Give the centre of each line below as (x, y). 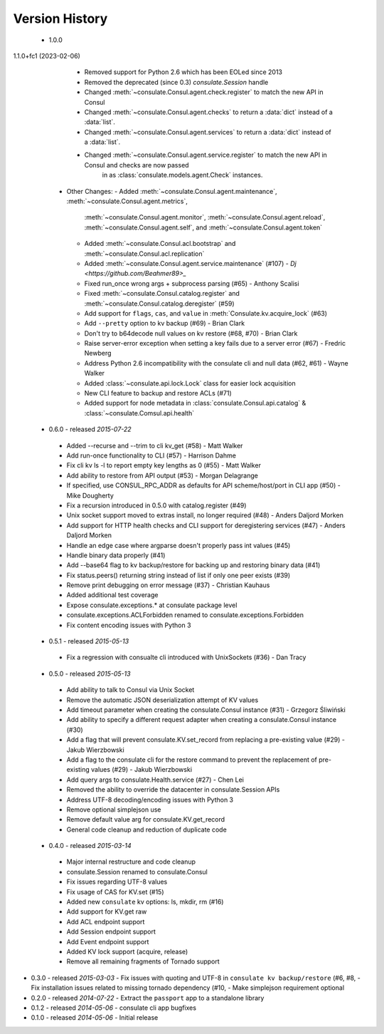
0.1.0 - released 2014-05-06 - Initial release (95, 1018)
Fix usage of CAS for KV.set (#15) (115, 891)
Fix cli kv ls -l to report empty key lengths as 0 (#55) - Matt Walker (164, 465)
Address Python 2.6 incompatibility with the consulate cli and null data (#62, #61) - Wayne (216, 363)
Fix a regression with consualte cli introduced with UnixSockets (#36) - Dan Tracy (186, 657)
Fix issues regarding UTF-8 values (117, 882)
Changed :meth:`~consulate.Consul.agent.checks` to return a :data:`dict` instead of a (209, 112)
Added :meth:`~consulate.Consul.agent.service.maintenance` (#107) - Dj (190, 263)
